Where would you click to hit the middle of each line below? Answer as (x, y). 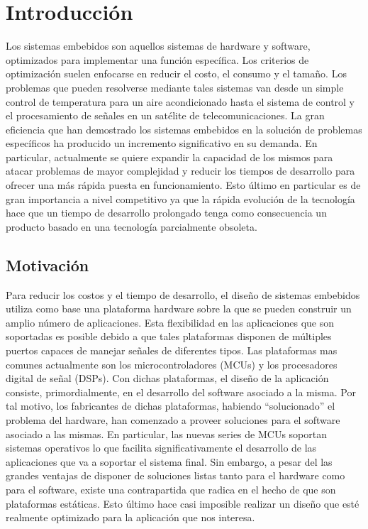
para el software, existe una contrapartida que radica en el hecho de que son (171, 489)
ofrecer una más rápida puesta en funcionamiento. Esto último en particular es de (183, 185)
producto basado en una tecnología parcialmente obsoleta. (132, 226)
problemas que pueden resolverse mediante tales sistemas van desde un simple (175, 87)
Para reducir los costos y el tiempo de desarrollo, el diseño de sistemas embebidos (183, 294)
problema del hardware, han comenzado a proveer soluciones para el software (173, 419)
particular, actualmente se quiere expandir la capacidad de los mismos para (169, 157)
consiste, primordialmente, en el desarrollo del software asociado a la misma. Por (181, 392)
